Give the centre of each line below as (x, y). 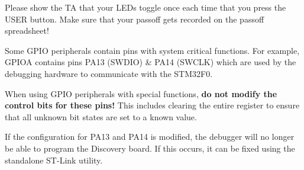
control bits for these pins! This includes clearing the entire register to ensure (152, 105)
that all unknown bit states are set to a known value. (101, 116)
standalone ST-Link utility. (54, 160)
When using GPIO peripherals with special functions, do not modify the (141, 93)
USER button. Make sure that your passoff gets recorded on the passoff (135, 19)
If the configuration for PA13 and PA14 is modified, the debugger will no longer (150, 137)
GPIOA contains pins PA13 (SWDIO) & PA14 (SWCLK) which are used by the (151, 62)
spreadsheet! (27, 31)
